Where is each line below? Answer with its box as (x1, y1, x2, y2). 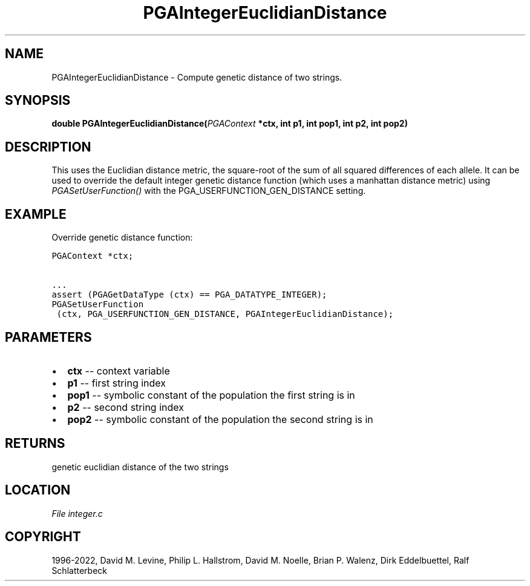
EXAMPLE (5, 206, 67, 222)
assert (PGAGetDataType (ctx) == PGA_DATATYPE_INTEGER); (51, 290, 327, 300)
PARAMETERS (5, 329, 92, 345)
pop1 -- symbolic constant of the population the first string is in (67, 388, 355, 401)
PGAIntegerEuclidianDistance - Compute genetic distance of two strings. (51, 72, 342, 82)
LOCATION (5, 482, 71, 498)
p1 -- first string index (67, 376, 166, 389)
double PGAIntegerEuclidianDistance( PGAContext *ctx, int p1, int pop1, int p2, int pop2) (51, 118, 408, 129)
